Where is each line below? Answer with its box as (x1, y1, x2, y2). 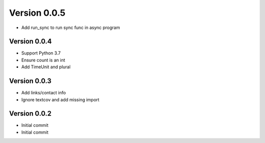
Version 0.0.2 (9, 110, 52, 118)
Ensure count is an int (21, 57, 65, 63)
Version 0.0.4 (9, 37, 52, 46)
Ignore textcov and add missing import (21, 96, 100, 103)
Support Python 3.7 (21, 50, 61, 56)
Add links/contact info (21, 90, 66, 96)
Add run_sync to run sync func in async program (21, 25, 120, 30)
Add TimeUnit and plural (21, 64, 71, 70)
